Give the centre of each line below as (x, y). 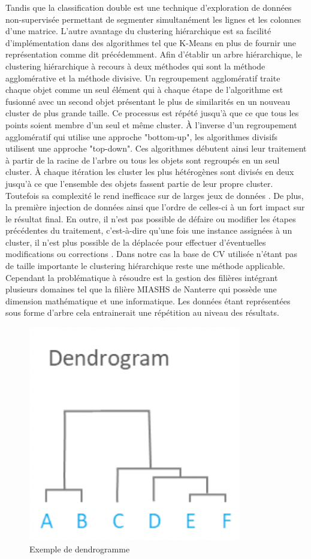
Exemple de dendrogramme (80, 549)
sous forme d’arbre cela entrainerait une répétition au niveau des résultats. (142, 312)
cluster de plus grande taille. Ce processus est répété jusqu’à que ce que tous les (152, 113)
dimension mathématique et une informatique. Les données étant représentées (148, 300)
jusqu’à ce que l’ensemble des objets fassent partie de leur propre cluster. (139, 183)
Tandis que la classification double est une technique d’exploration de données (149, 7)
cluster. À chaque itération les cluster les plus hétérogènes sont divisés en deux (150, 172)
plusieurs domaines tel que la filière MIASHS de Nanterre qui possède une (141, 289)
